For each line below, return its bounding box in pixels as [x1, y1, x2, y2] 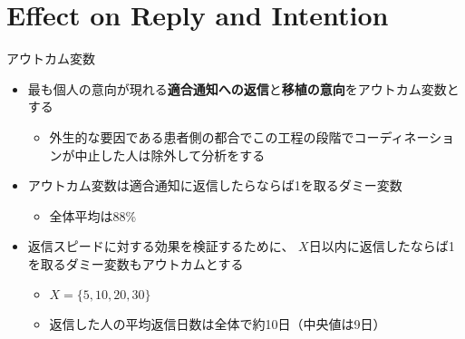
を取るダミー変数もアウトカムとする [27, 254, 244, 273]
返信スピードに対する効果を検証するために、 [27, 237, 295, 256]
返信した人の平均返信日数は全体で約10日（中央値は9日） [49, 315, 386, 334]
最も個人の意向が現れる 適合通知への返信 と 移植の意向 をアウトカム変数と [27, 79, 460, 98]
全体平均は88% [49, 206, 137, 225]
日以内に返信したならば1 [308, 237, 455, 256]
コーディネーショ [354, 127, 455, 146]
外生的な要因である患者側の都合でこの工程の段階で [49, 127, 354, 146]
